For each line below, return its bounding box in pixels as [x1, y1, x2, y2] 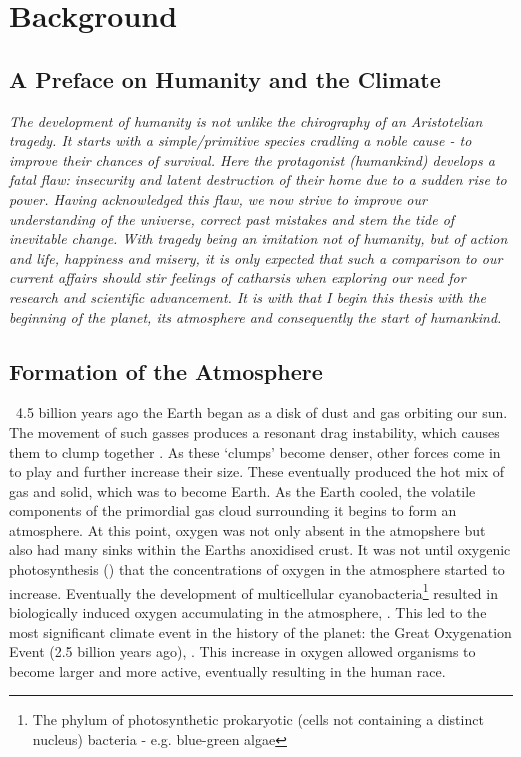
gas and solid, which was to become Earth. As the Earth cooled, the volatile [9, 480, 476, 501]
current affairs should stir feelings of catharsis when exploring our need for [9, 267, 466, 288]
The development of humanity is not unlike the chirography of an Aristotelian [9, 110, 483, 131]
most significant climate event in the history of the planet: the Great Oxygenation [9, 621, 512, 642]
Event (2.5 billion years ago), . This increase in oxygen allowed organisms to [9, 641, 476, 662]
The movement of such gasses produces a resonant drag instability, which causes [9, 421, 500, 442]
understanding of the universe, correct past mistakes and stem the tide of [9, 208, 455, 229]
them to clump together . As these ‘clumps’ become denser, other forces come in [9, 441, 501, 462]
